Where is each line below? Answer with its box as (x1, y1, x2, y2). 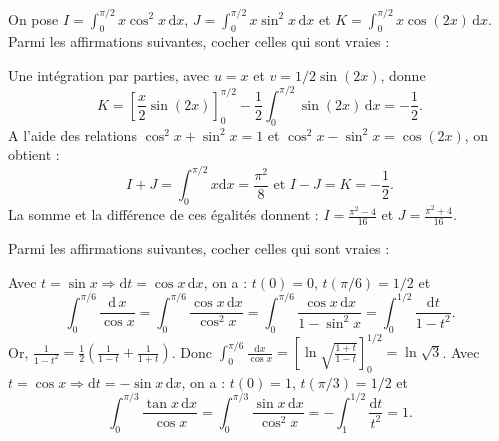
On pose (8, 8, 59, 29)
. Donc (171, 341, 212, 362)
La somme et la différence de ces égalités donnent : (8, 204, 319, 225)
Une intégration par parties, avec (8, 64, 210, 85)
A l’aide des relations (8, 124, 137, 145)
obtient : (8, 144, 60, 165)
